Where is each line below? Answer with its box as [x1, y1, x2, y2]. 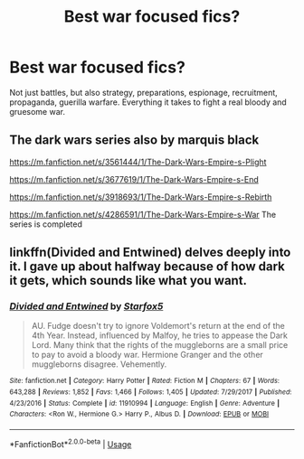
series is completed [9, 219, 83, 229]
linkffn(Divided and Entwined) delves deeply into [9, 245, 291, 260]
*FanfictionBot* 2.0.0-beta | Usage [9, 437, 132, 449]
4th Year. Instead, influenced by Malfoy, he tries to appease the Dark [31, 330, 288, 341]
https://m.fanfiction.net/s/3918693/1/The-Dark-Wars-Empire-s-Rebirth [9, 192, 272, 202]
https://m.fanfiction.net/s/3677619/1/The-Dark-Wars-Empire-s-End [9, 173, 260, 184]
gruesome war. [9, 106, 66, 117]
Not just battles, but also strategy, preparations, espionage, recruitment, [9, 87, 278, 98]
